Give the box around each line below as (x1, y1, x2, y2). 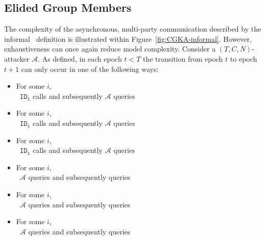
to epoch (230, 53, 257, 64)
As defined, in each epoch (42, 53, 122, 64)
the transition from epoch (142, 53, 223, 64)
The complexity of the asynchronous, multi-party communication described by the (4, 23, 261, 34)
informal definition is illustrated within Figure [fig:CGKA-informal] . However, (4, 33, 252, 44)
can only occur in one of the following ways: (21, 63, 159, 74)
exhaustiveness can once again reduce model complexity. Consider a (4, 43, 216, 54)
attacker (4, 53, 30, 64)
